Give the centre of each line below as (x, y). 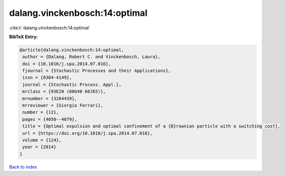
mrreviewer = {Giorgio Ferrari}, (63, 106)
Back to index (23, 167)
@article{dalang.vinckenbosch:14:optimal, (72, 50)
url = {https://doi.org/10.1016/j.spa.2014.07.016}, (88, 133)
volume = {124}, (42, 140)
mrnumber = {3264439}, (50, 98)
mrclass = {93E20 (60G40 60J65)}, (64, 91)
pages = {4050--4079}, (50, 119)
